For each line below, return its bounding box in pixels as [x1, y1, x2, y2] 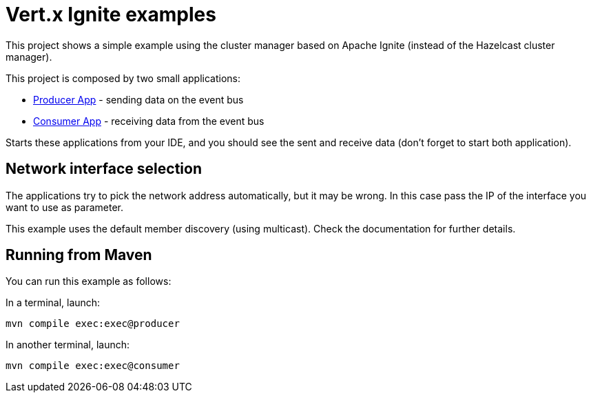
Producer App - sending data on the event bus [33, 93, 244, 106]
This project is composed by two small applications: [6, 72, 241, 84]
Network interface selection [6, 160, 202, 178]
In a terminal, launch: [6, 297, 101, 309]
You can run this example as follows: [6, 275, 172, 288]
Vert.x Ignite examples [6, 3, 216, 26]
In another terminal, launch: [6, 339, 130, 351]
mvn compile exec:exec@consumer [6, 360, 180, 372]
